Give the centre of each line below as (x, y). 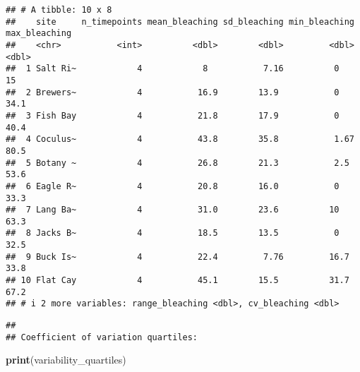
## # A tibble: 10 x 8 (59, 10)
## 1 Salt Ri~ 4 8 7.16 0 (173, 69)
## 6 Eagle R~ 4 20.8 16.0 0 (173, 186)
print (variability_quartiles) (66, 360)
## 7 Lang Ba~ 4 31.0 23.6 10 (173, 210)
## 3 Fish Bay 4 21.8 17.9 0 (173, 115)
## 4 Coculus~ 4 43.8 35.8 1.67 (180, 139)
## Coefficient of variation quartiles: (102, 337)
